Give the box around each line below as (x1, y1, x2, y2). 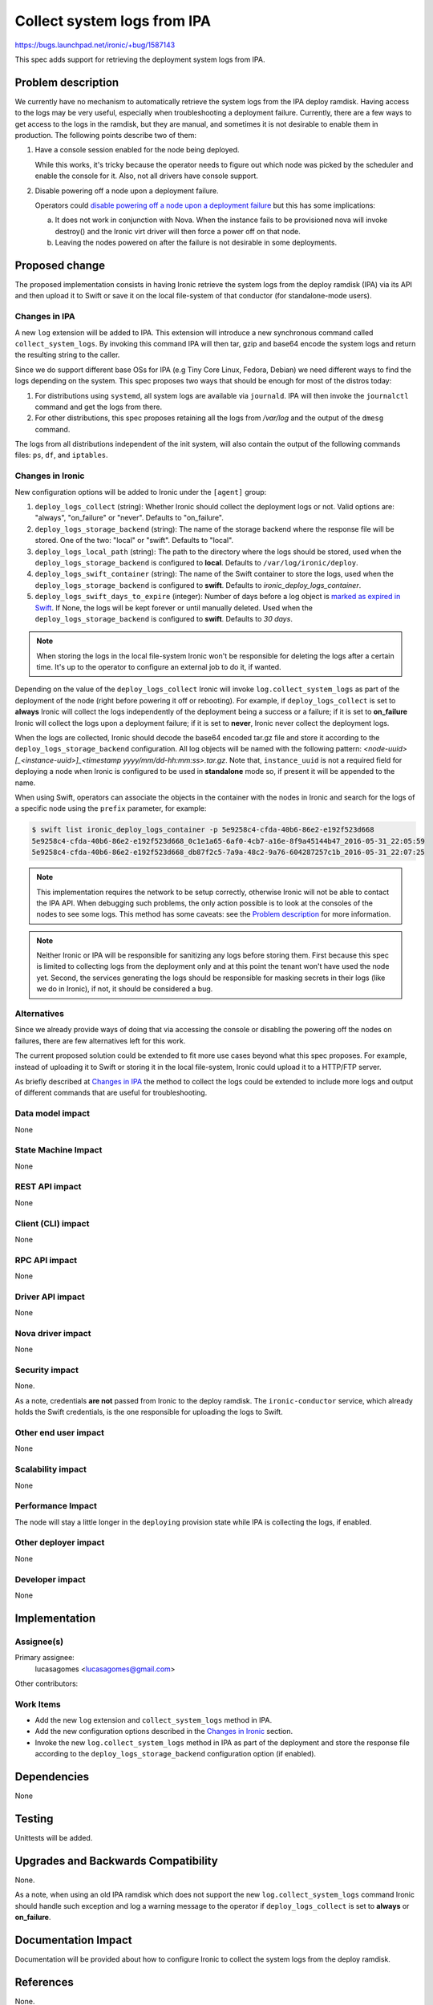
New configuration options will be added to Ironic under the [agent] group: (14, 487, 267, 496)
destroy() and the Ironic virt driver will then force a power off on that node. (55, 226, 301, 236)
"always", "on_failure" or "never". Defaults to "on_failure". (34, 513, 225, 523)
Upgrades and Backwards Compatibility (14, 1853, 218, 1868)
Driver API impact (14, 1291, 86, 1302)
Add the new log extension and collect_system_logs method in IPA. (34, 1715, 273, 1725)
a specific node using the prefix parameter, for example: (14, 804, 207, 813)
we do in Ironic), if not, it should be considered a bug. (36, 984, 213, 994)
